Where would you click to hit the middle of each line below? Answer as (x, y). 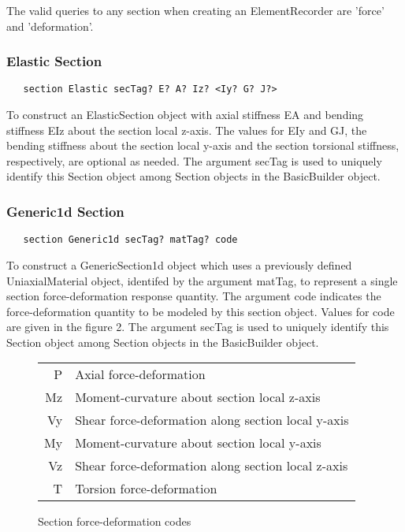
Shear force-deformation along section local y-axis (212, 420)
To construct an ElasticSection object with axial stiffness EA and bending (185, 115)
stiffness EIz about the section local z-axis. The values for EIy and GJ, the (187, 130)
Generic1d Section (65, 211)
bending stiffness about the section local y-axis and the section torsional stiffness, (203, 145)
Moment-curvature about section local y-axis (198, 443)
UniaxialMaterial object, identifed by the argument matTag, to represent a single (202, 280)
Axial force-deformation (140, 374)
